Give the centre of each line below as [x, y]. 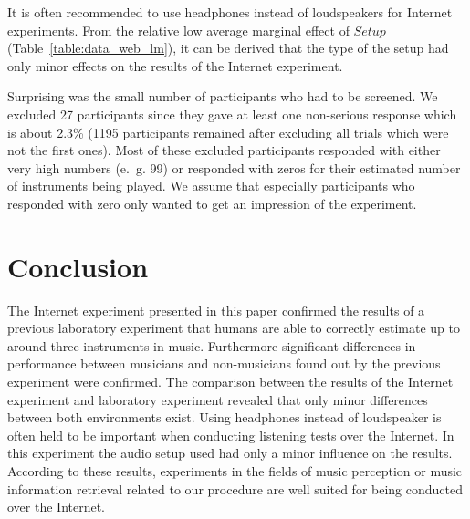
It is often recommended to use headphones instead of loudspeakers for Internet [230, 12]
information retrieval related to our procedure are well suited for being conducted [235, 488]
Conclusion [78, 266]
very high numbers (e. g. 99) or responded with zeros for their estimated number [234, 167]
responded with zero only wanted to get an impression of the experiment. [212, 203]
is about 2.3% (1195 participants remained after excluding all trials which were [228, 132]
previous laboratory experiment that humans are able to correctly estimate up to [234, 328]
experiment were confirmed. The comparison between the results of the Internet [230, 382]
